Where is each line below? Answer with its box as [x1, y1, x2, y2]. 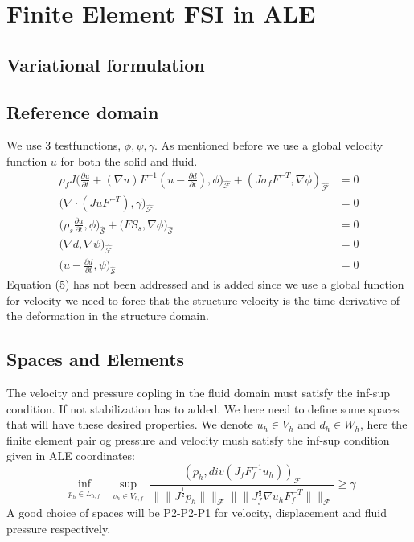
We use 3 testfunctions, [6, 137, 121, 154]
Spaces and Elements [6, 347, 185, 372]
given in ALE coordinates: [6, 447, 135, 464]
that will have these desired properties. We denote [6, 416, 253, 433]
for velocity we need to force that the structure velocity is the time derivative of [6, 291, 400, 308]
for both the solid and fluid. [60, 152, 198, 169]
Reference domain [6, 99, 159, 124]
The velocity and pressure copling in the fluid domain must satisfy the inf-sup [6, 384, 390, 400]
